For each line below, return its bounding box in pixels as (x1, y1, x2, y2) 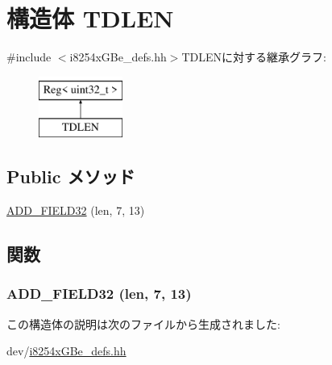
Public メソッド (6, 164, 135, 189)
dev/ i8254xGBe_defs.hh (6, 342, 127, 359)
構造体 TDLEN (6, 2, 174, 35)
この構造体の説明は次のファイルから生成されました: (6, 315, 280, 332)
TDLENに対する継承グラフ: (181, 48, 326, 65)
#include (6, 48, 52, 65)
